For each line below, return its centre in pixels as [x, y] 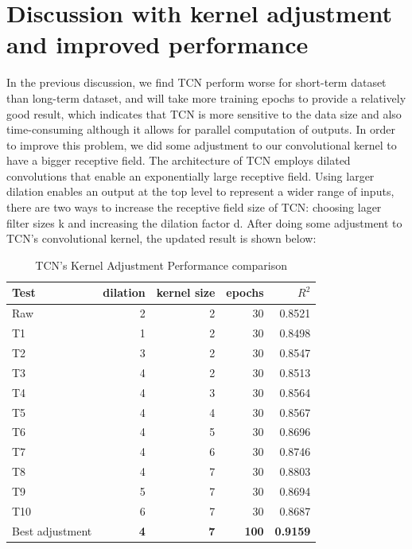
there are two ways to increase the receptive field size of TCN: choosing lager [194, 207]
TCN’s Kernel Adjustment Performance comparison [161, 265]
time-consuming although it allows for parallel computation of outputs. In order [201, 129]
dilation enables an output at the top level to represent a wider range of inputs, [200, 191]
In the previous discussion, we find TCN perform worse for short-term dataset [196, 82]
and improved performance [157, 44]
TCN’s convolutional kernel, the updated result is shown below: [161, 238]
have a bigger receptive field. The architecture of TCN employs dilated [179, 160]
